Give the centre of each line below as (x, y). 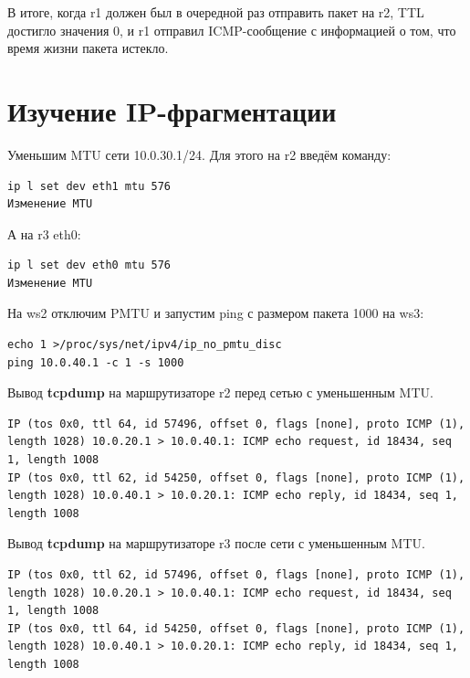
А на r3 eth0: (44, 233)
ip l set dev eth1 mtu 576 (89, 186)
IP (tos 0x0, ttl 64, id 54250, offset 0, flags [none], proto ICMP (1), (236, 628)
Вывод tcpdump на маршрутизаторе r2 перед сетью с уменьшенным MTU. (220, 392)
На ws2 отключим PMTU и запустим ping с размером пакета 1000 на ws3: (216, 313)
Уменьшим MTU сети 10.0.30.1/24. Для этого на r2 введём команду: (199, 154)
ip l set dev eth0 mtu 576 (89, 265)
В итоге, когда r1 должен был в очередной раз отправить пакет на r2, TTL (216, 12)
